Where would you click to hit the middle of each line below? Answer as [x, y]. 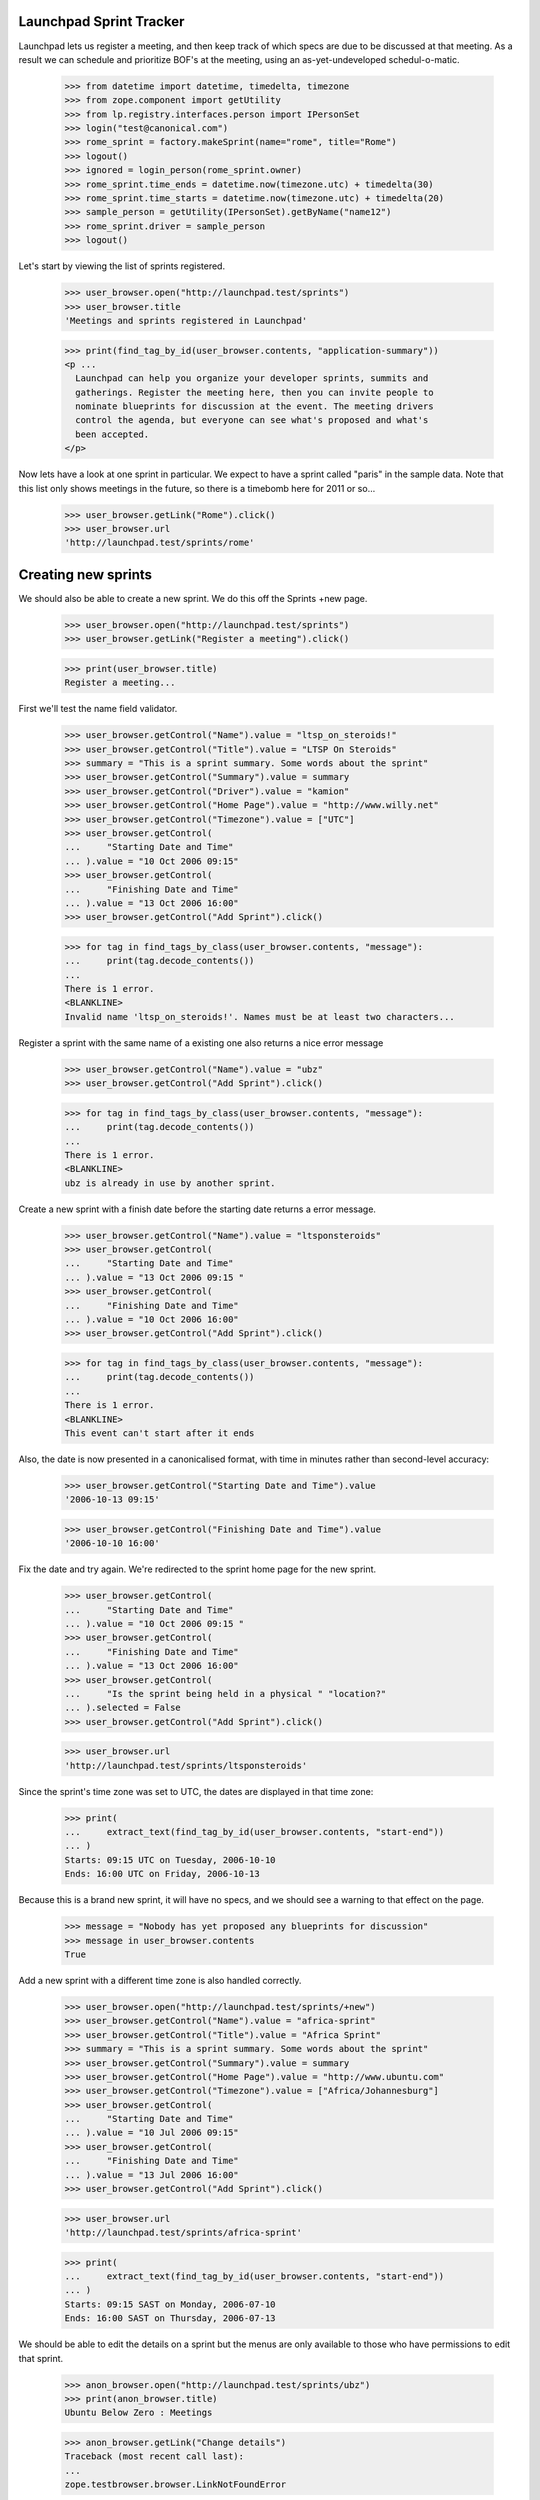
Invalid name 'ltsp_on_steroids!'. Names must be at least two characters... [259, 1016]
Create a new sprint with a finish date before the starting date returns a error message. [197, 1209]
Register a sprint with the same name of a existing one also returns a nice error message [201, 1042]
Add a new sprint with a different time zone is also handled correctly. [160, 1980]
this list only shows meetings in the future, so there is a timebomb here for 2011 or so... [197, 488]
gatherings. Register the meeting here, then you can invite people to [254, 392]
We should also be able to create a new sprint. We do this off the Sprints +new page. [193, 598]
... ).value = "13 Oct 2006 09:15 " [154, 1277]
